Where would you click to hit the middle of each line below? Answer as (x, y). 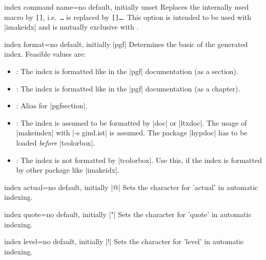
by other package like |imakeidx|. (68, 170)
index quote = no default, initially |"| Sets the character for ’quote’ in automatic (128, 214)
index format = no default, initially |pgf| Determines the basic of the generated (126, 44)
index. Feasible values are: (45, 54)
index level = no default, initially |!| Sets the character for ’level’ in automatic (124, 241)
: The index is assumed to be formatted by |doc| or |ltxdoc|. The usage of (131, 122)
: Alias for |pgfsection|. (52, 105)
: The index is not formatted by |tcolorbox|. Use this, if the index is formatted (139, 160)
